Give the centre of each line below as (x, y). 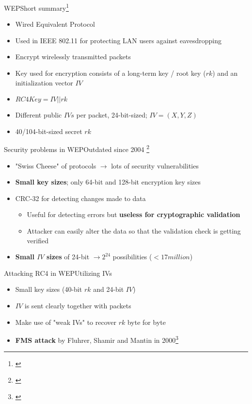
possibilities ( (132, 257)
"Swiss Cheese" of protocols (56, 165)
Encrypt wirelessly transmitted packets (73, 57)
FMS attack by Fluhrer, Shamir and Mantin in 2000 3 (97, 339)
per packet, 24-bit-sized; (112, 115)
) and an (225, 73)
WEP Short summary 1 (36, 7)
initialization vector (44, 82)
